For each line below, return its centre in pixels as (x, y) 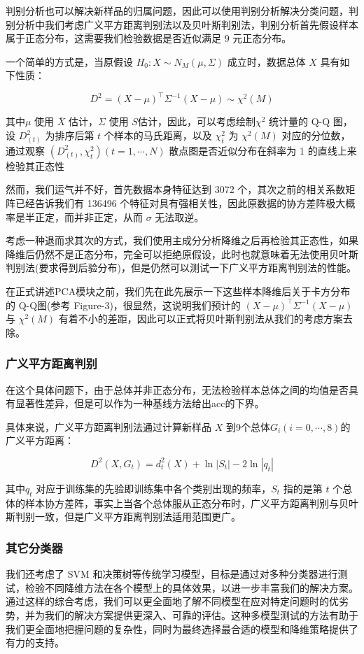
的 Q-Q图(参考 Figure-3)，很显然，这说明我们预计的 (123, 305)
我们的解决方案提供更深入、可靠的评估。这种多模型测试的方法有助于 (201, 614)
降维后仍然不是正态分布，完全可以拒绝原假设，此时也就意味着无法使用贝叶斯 (182, 254)
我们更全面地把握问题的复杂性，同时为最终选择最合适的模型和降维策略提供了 (182, 628)
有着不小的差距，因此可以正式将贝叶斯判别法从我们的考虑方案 (201, 319)
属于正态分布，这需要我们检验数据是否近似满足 (113, 38)
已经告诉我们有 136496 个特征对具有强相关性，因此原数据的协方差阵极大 (180, 202)
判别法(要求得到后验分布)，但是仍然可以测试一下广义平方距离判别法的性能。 (181, 268)
